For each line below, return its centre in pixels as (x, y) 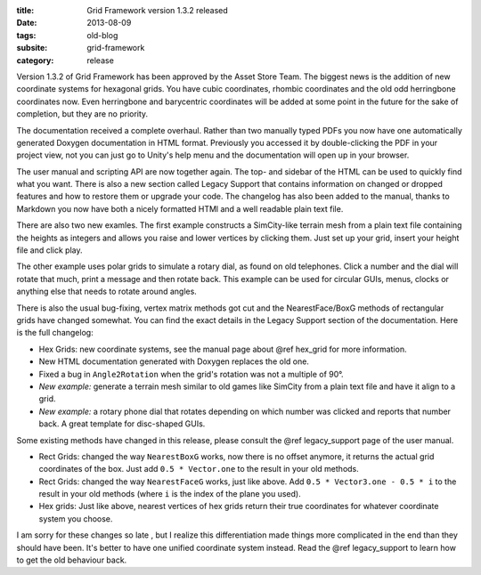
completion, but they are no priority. (82, 114)
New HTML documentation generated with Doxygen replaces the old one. (174, 361)
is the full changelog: (55, 333)
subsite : (32, 48)
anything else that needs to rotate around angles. (107, 292)
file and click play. (50, 250)
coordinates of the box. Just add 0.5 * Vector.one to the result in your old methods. (199, 469)
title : (25, 10)
